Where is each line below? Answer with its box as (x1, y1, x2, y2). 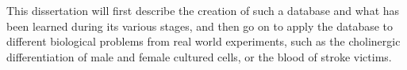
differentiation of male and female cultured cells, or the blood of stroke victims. (6, 48, 392, 64)
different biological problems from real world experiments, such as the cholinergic (6, 33, 401, 50)
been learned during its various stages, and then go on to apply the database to (6, 17, 394, 34)
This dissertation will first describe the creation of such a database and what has (6, 2, 400, 18)
